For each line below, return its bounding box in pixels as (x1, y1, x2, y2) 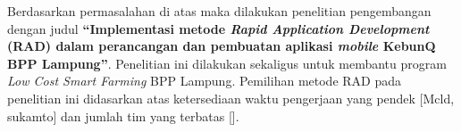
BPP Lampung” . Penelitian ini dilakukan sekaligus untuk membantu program (7, 54, 447, 72)
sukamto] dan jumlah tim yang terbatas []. (7, 106, 239, 125)
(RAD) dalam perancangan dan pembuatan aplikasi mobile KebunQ (7, 37, 436, 55)
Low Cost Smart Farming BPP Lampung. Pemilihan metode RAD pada (7, 71, 401, 90)
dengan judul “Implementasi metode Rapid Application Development (7, 19, 430, 37)
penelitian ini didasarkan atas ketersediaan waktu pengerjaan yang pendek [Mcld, (7, 88, 455, 107)
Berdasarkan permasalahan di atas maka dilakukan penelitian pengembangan (7, 2, 432, 20)
